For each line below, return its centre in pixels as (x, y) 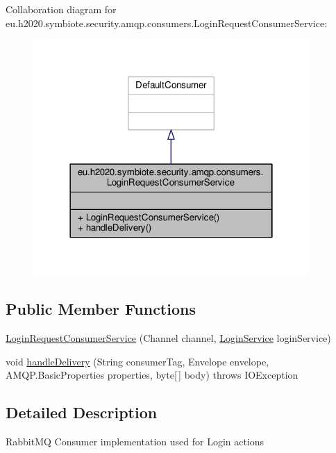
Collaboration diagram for (61, 9)
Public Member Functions (101, 309)
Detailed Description (82, 412)
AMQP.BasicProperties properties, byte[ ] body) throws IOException (152, 375)
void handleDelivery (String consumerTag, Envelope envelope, (137, 361)
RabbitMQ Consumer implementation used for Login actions (135, 442)
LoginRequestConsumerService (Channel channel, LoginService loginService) (168, 338)
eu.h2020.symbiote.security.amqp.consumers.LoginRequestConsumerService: (167, 23)
